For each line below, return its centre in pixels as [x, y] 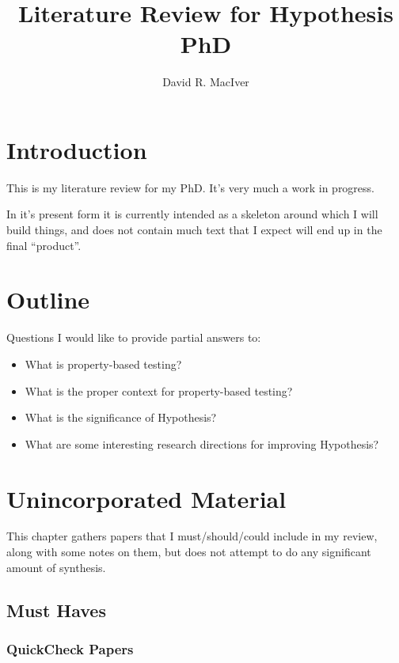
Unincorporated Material [146, 498]
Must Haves [56, 610]
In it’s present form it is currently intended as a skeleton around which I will [192, 214]
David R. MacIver [206, 82]
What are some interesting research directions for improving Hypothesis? [202, 443]
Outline [48, 299]
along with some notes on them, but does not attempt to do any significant [189, 552]
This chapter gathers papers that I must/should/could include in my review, [192, 536]
